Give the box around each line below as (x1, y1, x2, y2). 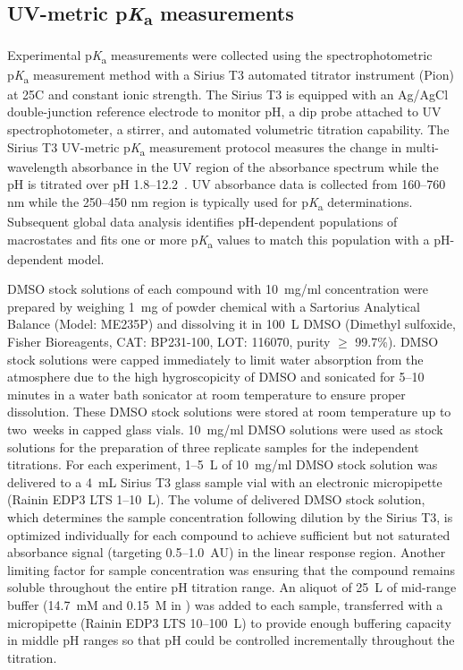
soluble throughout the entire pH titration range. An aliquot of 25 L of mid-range (7, 578, 457, 597)
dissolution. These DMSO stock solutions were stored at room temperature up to (7, 402, 451, 421)
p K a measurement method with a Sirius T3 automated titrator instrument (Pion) (7, 64, 454, 86)
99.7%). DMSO (355, 332, 439, 351)
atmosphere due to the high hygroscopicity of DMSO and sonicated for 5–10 (7, 367, 425, 386)
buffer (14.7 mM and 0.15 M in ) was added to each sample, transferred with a (7, 595, 443, 614)
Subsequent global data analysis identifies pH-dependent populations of (7, 211, 398, 230)
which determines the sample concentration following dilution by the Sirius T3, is (7, 508, 453, 526)
